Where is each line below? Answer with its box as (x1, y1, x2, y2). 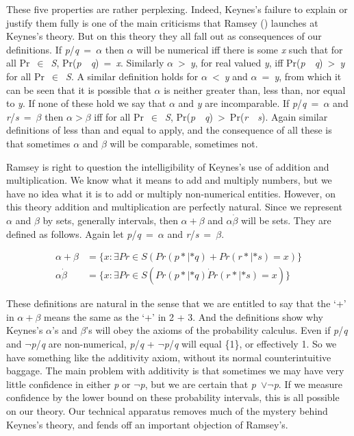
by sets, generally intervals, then (42, 213, 178, 227)
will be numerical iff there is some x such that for (136, 42, 343, 56)
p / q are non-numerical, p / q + (31, 336, 155, 350)
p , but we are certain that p (140, 376, 257, 391)
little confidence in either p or (6, 376, 131, 391)
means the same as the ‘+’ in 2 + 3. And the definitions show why (44, 309, 323, 324)
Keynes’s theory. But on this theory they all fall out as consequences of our (6, 29, 322, 43)
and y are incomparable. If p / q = (178, 96, 319, 110)
